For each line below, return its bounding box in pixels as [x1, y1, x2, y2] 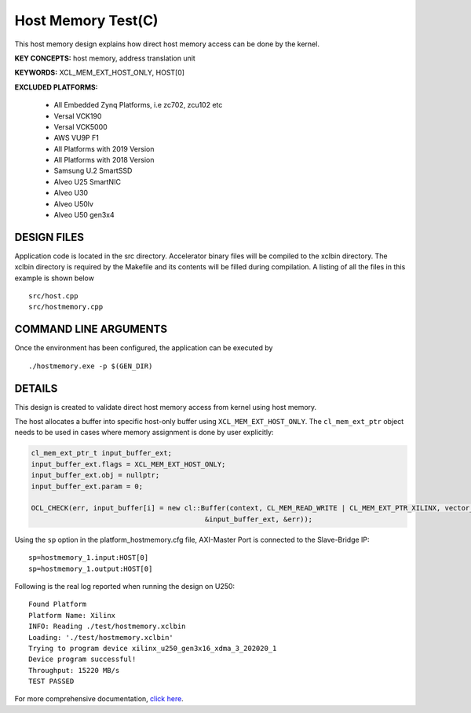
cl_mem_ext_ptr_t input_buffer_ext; [31, 448, 173, 458]
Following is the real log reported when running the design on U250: [14, 581, 235, 591]
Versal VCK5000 [53, 122, 108, 131]
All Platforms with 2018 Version [53, 155, 155, 165]
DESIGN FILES [14, 230, 84, 243]
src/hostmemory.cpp [28, 302, 104, 312]
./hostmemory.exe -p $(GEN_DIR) [28, 361, 153, 371]
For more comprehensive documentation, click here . [14, 694, 184, 704]
